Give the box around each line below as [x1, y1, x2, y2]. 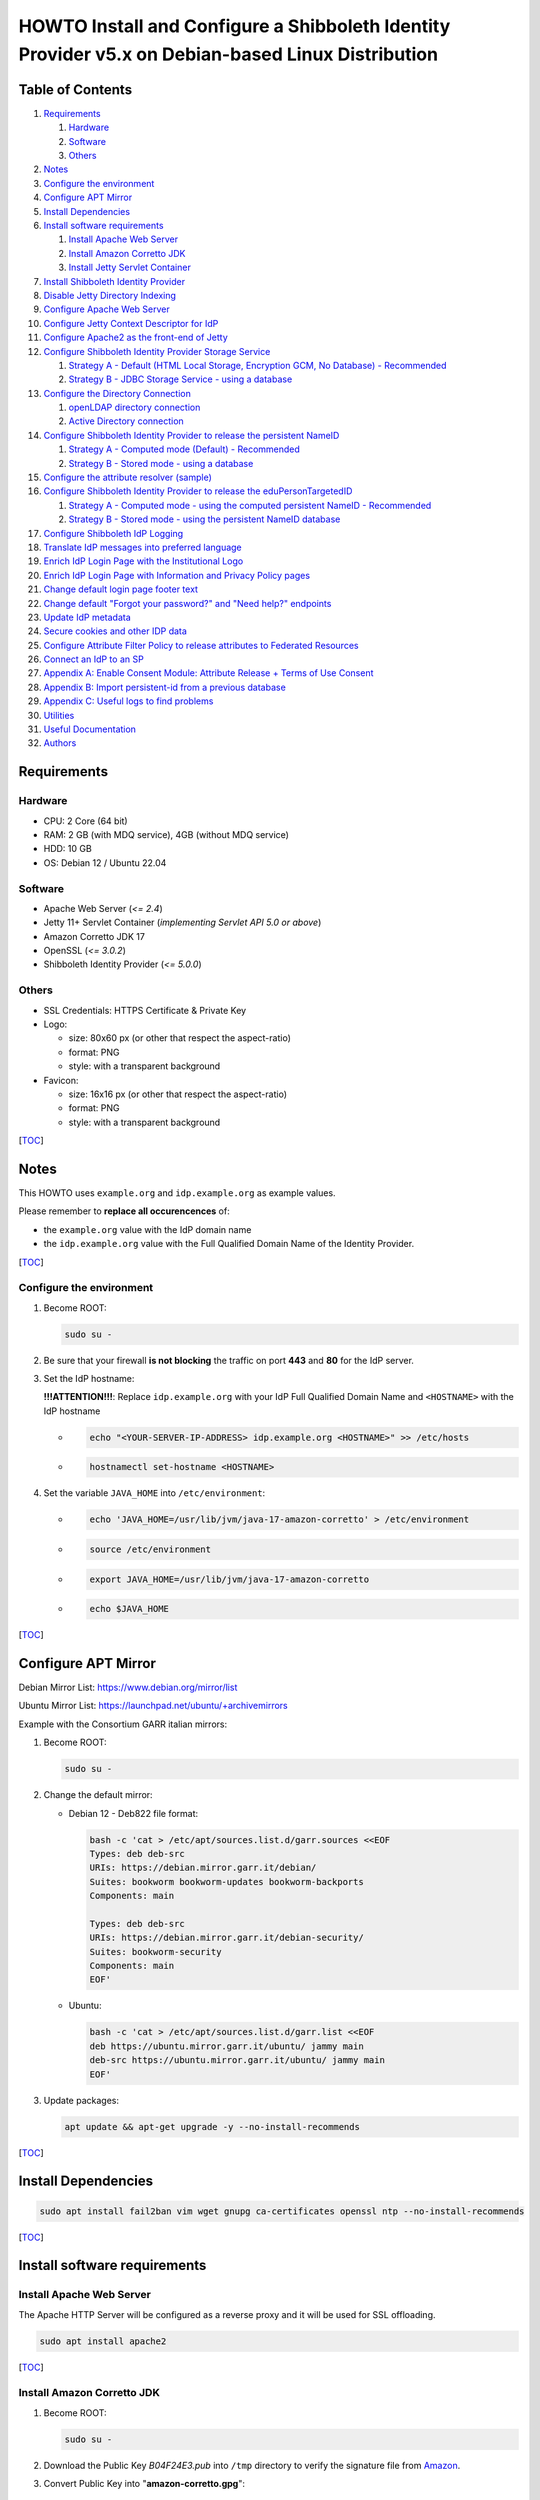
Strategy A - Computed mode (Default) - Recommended [68, 443, 300, 455]
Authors [43, 737, 77, 749]
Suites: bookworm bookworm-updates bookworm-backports [89, 1876, 364, 1887]
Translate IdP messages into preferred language [43, 541, 242, 553]
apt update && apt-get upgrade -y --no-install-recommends [64, 2121, 360, 2132]
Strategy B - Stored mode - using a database [68, 457, 254, 469]
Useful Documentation [43, 723, 137, 735]
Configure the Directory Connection [43, 387, 192, 399]
